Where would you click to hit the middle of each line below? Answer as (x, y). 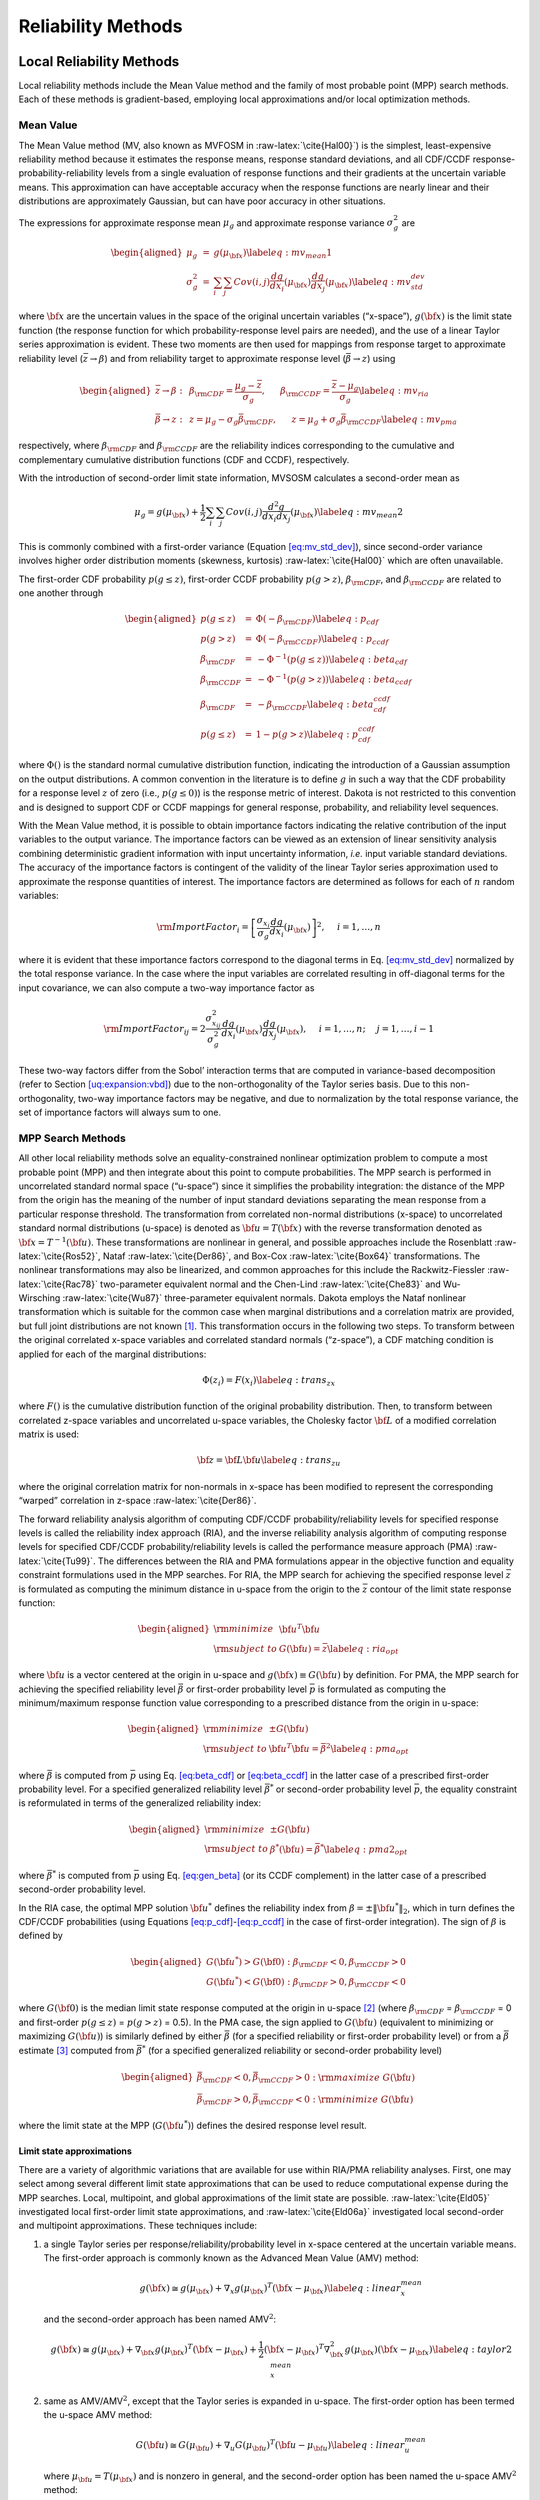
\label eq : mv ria (393, 392)
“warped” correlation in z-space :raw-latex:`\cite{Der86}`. (137, 1501)
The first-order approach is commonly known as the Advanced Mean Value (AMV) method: (231, 2258)
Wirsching (39, 1298)
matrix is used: (49, 1434)
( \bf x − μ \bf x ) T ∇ (296, 2349)
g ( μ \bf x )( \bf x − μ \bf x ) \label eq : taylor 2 (428, 2350)
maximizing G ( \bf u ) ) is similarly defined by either (120, 2036)
